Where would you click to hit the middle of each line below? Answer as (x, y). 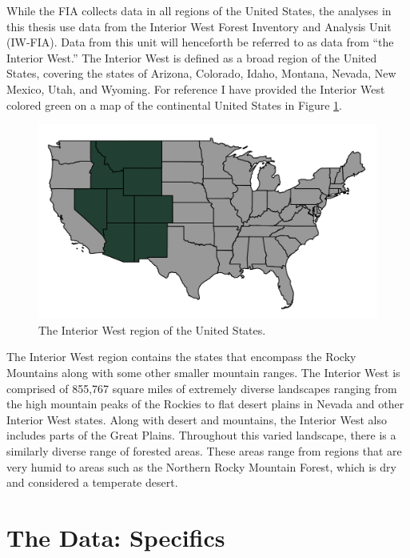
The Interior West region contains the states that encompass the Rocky (181, 357)
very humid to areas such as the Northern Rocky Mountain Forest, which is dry (201, 466)
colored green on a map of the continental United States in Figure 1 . (175, 104)
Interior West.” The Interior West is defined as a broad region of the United (192, 57)
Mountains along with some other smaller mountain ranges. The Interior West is (203, 372)
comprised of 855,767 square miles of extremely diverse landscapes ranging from (202, 388)
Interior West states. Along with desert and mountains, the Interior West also (197, 419)
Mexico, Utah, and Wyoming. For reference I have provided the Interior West (196, 88)
